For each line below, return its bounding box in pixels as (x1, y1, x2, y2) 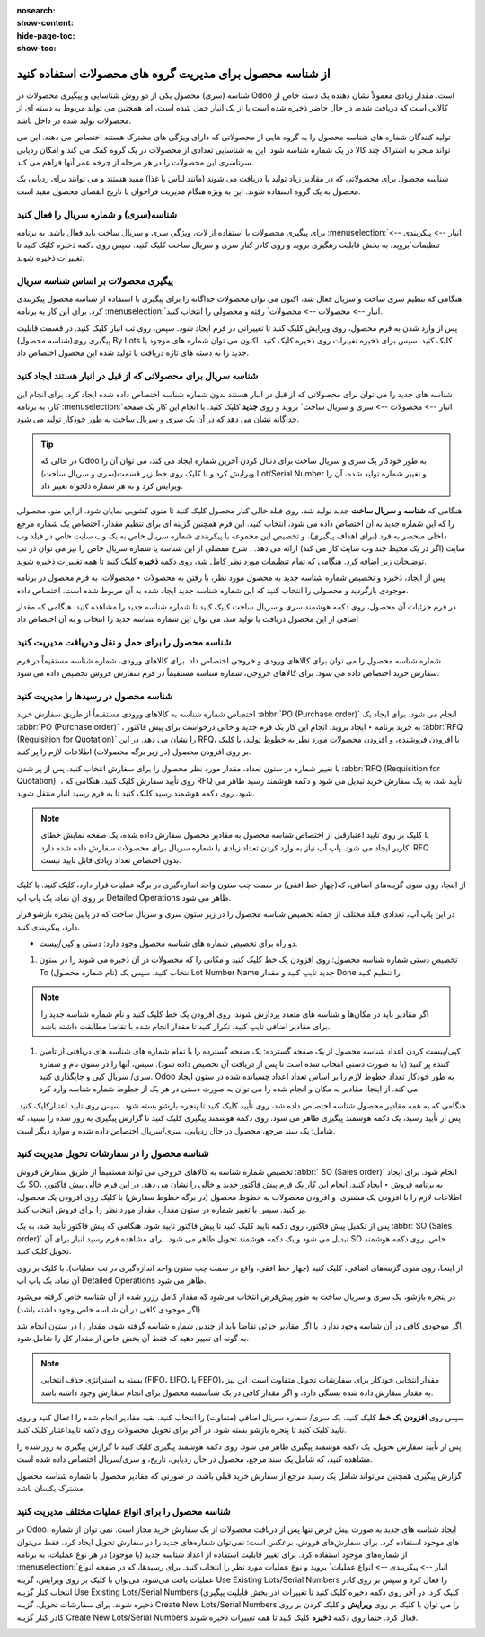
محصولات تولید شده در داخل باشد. (16, 115, 132, 126)
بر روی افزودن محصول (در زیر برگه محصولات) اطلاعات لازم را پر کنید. (16, 746, 251, 757)
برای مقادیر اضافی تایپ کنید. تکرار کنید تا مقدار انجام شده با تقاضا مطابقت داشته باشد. (40, 1020, 331, 1031)
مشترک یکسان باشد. (16, 1483, 86, 1493)
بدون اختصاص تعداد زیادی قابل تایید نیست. (40, 855, 181, 866)
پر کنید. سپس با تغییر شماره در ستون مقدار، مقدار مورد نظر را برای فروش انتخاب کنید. (16, 1204, 307, 1214)
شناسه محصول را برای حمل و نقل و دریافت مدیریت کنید (16, 636, 232, 649)
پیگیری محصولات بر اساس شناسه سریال (16, 274, 174, 287)
